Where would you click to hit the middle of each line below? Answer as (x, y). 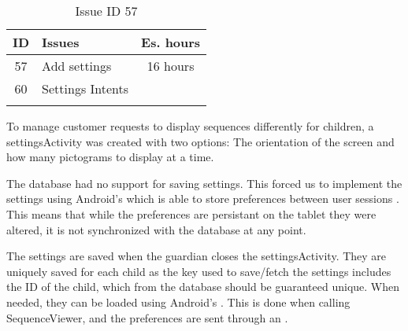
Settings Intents (85, 88)
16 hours (171, 66)
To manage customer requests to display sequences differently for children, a (190, 126)
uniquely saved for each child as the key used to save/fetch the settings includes (199, 271)
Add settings (77, 66)
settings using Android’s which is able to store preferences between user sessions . (203, 199)
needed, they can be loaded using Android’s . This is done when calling (178, 302)
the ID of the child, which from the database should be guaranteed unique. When (203, 287)
